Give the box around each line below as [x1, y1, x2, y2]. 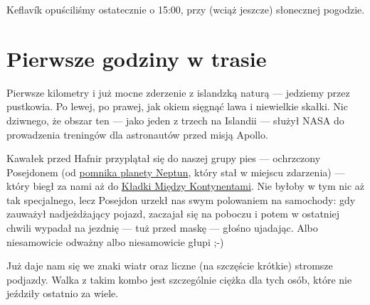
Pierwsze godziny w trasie [6, 43, 267, 73]
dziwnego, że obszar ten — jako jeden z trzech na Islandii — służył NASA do [6, 112, 344, 127]
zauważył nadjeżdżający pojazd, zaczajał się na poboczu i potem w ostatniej [6, 206, 340, 221]
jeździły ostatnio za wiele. [6, 286, 119, 301]
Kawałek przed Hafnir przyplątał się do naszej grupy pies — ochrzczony [6, 151, 321, 166]
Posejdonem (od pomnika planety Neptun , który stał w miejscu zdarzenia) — [6, 164, 345, 179]
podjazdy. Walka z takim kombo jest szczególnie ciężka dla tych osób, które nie [6, 272, 352, 287]
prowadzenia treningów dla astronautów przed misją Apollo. [6, 127, 268, 141]
